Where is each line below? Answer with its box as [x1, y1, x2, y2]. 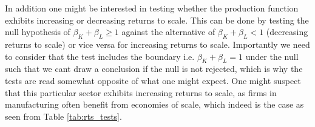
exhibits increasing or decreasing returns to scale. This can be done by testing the [5, 13, 309, 26]
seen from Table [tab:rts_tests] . [5, 109, 122, 122]
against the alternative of [121, 25, 215, 38]
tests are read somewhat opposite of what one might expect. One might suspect [5, 74, 301, 86]
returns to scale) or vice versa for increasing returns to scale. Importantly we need [5, 37, 310, 50]
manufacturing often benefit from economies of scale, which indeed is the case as [5, 98, 304, 111]
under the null [245, 50, 299, 62]
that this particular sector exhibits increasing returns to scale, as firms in [5, 86, 277, 99]
